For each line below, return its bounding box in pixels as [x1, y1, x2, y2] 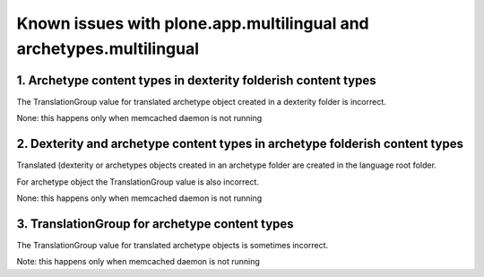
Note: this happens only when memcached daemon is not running [16, 256, 260, 267]
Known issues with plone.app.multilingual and [16, 13, 369, 33]
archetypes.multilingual [16, 39, 200, 58]
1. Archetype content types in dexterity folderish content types [16, 73, 376, 88]
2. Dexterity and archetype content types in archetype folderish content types [16, 136, 464, 151]
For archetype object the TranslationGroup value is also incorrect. [16, 176, 260, 187]
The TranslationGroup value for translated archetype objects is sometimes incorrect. [16, 239, 329, 250]
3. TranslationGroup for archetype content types [16, 216, 295, 231]
